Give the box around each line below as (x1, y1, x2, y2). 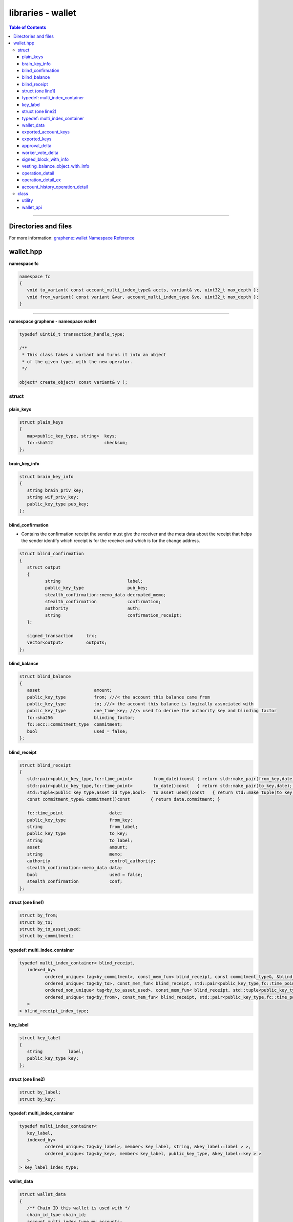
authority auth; (44, 606, 141, 611)
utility (22, 197, 33, 203)
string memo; (27, 851, 123, 857)
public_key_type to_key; (27, 831, 128, 836)
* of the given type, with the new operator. (22, 359, 133, 364)
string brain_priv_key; (27, 487, 84, 493)
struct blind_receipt (19, 763, 71, 768)
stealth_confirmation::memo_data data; (27, 865, 123, 871)
